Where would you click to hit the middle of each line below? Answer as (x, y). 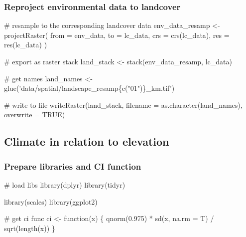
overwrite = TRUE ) (35, 115)
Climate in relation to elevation (87, 141)
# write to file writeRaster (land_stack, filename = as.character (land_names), (123, 105)
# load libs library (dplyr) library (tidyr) (65, 184)
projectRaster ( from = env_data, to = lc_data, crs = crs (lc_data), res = (117, 35)
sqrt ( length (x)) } (30, 228)
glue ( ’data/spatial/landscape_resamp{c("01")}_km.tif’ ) (89, 88)
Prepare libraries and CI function (73, 166)
